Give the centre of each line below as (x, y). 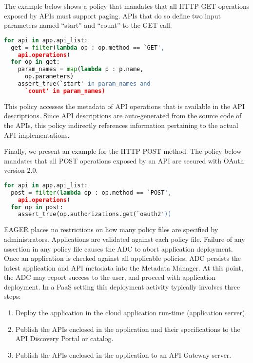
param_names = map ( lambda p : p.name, (81, 69)
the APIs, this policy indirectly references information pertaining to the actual (121, 125)
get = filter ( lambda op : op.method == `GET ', (88, 47)
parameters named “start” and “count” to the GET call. (88, 25)
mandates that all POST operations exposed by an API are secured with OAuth (124, 160)
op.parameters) (49, 77)
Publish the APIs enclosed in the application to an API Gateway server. (123, 354)
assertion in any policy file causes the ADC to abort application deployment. (118, 248)
